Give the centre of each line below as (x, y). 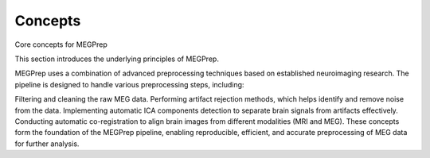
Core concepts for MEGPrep (61, 44)
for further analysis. (47, 144)
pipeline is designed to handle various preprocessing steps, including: (129, 84)
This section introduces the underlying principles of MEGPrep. (117, 59)
